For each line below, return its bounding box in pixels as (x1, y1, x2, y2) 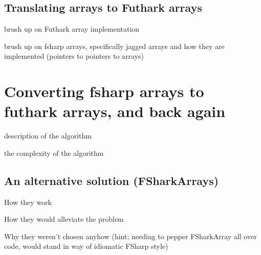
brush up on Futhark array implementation (4, 24, 140, 34)
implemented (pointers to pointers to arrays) (4, 51, 144, 61)
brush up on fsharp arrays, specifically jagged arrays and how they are (4, 40, 225, 51)
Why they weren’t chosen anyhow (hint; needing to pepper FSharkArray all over (4, 230, 257, 241)
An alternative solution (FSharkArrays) (4, 172, 219, 188)
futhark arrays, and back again (4, 101, 226, 122)
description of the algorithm (4, 130, 92, 141)
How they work (4, 196, 52, 207)
